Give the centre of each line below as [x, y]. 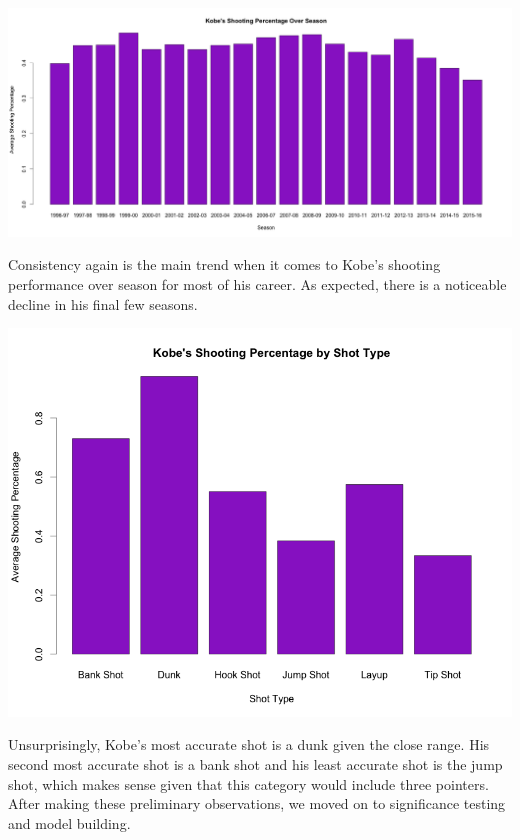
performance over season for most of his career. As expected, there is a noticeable [257, 284]
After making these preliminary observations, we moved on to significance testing [257, 803]
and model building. [69, 822]
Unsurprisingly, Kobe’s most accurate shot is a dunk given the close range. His [249, 744]
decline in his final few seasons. [103, 303]
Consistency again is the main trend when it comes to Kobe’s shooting [224, 264]
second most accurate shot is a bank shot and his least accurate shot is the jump [255, 764]
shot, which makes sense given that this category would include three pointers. [248, 783]
